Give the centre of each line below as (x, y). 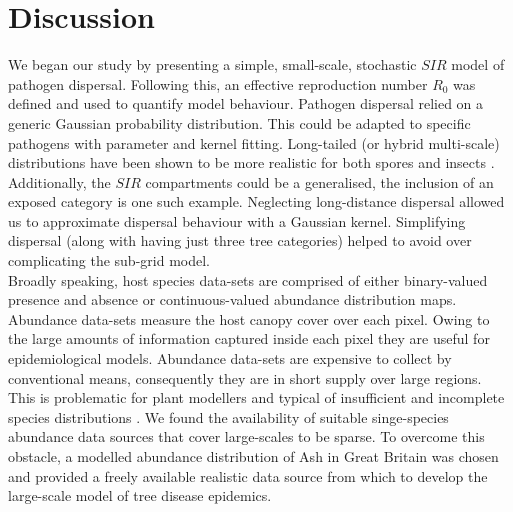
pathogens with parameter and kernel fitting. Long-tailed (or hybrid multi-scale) (254, 142)
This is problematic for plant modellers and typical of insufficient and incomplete (256, 397)
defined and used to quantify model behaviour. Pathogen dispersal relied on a (246, 103)
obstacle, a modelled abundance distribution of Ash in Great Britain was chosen (253, 456)
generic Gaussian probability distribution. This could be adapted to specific (239, 122)
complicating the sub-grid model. (109, 260)
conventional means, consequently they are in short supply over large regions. (245, 377)
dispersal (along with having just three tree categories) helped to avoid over (240, 240)
